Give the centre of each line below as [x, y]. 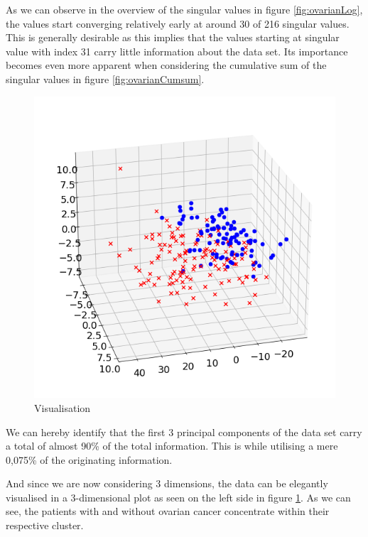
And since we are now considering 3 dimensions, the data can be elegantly [167, 483]
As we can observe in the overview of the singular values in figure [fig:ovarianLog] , [184, 9]
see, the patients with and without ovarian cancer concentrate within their [168, 511]
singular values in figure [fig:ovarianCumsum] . [105, 78]
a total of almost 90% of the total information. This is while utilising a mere [172, 446]
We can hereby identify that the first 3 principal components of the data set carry [184, 432]
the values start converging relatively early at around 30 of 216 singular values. [178, 23]
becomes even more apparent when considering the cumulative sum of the [166, 65]
